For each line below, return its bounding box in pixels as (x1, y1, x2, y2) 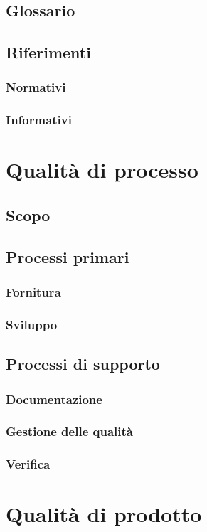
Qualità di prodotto (6, 499, 202, 528)
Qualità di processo (6, 155, 198, 184)
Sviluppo (6, 315, 58, 333)
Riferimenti (6, 41, 91, 63)
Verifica (6, 455, 51, 473)
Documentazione (6, 390, 102, 408)
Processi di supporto (6, 353, 160, 375)
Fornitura (6, 283, 61, 301)
